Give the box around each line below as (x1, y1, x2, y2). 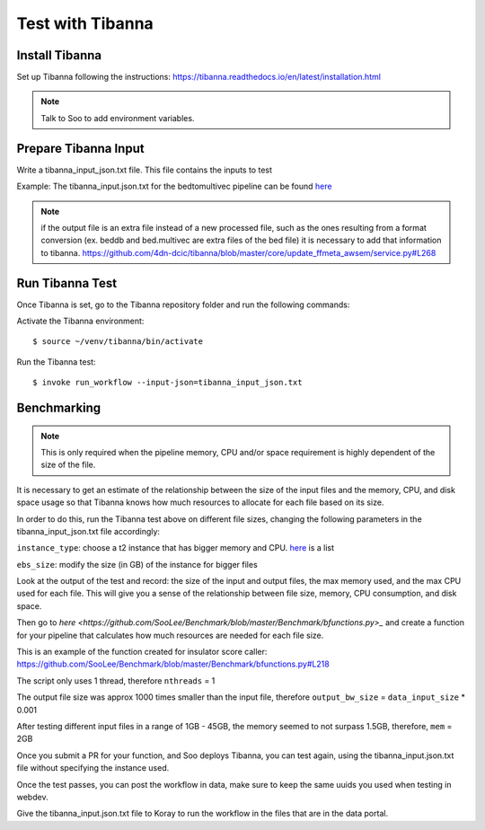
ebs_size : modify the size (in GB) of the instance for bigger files (16, 559, 258, 570)
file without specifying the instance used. (16, 763, 170, 773)
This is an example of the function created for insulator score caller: (16, 647, 268, 658)
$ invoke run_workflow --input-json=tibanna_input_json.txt (32, 377, 303, 388)
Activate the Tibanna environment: (16, 315, 145, 326)
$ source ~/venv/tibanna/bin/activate (32, 337, 204, 347)
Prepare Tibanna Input (16, 140, 145, 156)
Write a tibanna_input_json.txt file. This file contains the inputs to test (16, 164, 273, 175)
